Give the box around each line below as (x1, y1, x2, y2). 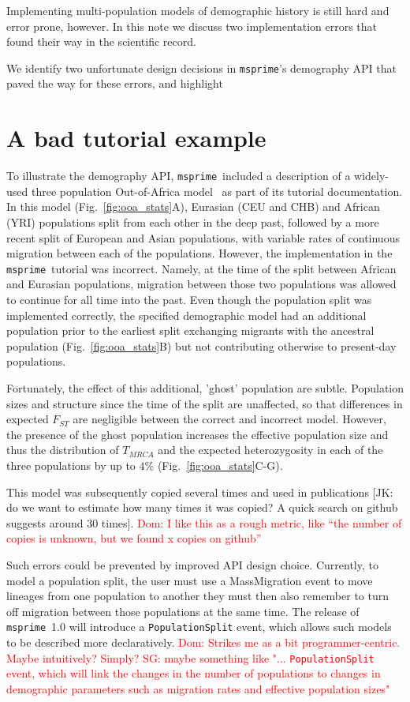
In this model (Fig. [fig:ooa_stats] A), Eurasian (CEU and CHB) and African (6, 198, 380, 215)
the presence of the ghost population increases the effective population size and (6, 426, 389, 442)
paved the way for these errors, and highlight (6, 75, 223, 92)
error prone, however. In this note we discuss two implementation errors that (6, 17, 378, 34)
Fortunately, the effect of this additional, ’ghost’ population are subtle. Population (6, 380, 404, 396)
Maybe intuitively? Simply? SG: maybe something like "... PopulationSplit (6, 649, 375, 666)
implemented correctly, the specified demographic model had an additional (6, 306, 367, 323)
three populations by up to (6, 456, 136, 473)
